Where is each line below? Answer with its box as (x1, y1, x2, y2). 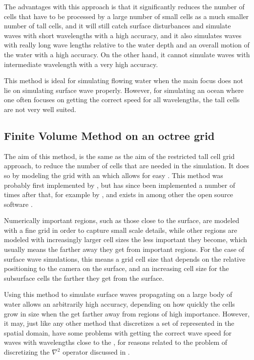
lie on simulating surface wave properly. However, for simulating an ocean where (4, 85, 244, 95)
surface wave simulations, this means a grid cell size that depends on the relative (4, 253, 246, 264)
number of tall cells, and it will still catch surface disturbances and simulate (4, 21, 231, 31)
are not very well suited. (4, 104, 76, 114)
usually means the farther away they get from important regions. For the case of (4, 244, 244, 254)
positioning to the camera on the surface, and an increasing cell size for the (4, 263, 229, 273)
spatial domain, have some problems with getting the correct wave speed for (4, 327, 232, 337)
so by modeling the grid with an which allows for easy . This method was (4, 170, 223, 180)
